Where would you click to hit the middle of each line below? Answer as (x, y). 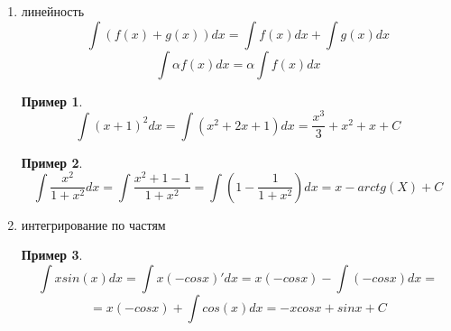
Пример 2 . (52, 162)
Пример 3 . (52, 255)
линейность (53, 11)
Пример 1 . (52, 101)
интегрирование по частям (93, 224)
